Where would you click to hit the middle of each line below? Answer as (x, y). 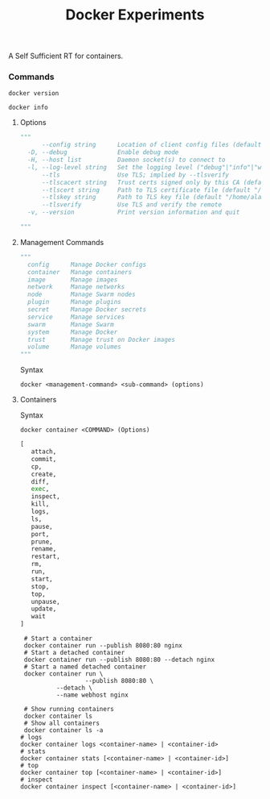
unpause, (45, 601)
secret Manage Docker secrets (87, 310)
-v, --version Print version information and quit (134, 212)
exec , (40, 489)
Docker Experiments (135, 15)
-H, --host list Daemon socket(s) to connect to (127, 160)
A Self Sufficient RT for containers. (66, 56)
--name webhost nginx (92, 695)
